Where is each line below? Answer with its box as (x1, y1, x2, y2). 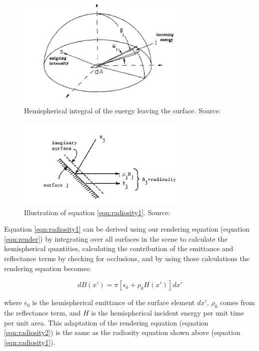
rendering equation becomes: (4, 263, 91, 273)
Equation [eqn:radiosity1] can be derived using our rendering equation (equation (4, 224, 250, 234)
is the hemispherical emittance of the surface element (32, 297, 195, 308)
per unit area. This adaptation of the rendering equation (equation (4, 317, 208, 328)
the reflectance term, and (4, 308, 81, 318)
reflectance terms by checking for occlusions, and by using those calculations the (4, 253, 249, 264)
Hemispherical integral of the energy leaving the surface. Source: (24, 105, 221, 115)
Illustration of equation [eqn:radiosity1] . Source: (24, 207, 170, 217)
